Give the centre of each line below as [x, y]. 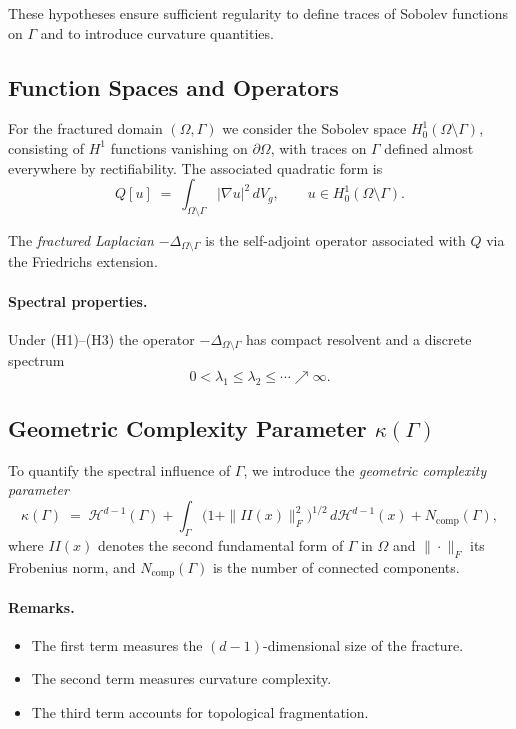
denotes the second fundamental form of [220, 544]
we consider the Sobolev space [314, 128]
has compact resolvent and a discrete [359, 338]
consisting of [46, 147]
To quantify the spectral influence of [119, 469]
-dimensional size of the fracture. [363, 644]
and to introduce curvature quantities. [157, 32]
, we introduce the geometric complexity [365, 469]
